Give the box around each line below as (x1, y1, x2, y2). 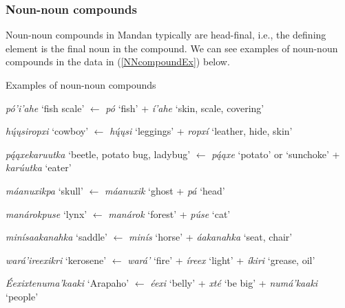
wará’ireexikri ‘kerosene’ (6, 252, 107, 267)
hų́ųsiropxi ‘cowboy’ (6, 124, 89, 138)
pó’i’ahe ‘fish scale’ (6, 100, 85, 115)
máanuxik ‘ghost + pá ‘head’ (104, 183, 225, 197)
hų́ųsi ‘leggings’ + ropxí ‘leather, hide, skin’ (109, 124, 293, 138)
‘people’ (6, 289, 39, 303)
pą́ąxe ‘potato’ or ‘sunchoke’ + (211, 146, 340, 161)
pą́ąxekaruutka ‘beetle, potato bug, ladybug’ (6, 146, 191, 161)
